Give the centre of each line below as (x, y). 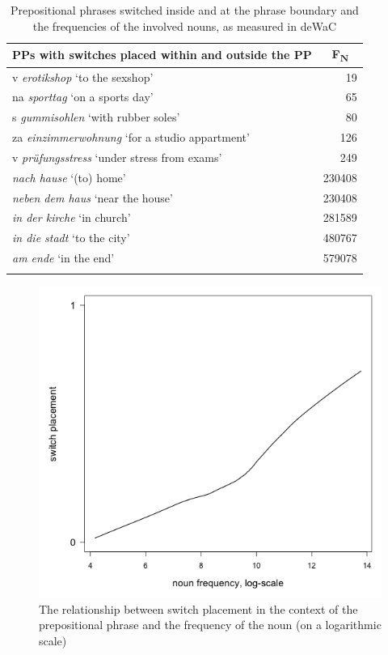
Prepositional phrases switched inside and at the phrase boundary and (184, 10)
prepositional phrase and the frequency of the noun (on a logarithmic (210, 625)
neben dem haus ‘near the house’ (93, 197)
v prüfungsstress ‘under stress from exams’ (117, 157)
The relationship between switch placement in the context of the (198, 608)
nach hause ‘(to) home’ (69, 177)
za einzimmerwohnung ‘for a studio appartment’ (131, 137)
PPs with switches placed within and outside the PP (162, 55)
